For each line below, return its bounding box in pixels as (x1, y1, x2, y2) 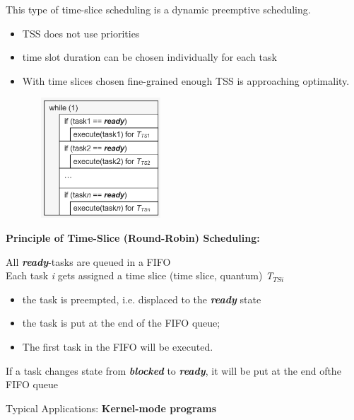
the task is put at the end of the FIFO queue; (22, 315, 220, 330)
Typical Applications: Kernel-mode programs (6, 400, 217, 415)
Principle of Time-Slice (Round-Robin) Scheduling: (6, 231, 260, 245)
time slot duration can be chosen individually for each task (22, 49, 277, 64)
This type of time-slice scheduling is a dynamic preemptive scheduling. (6, 2, 311, 16)
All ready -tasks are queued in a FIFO (6, 254, 171, 269)
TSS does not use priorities (22, 25, 140, 40)
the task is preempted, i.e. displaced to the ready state (22, 291, 261, 306)
